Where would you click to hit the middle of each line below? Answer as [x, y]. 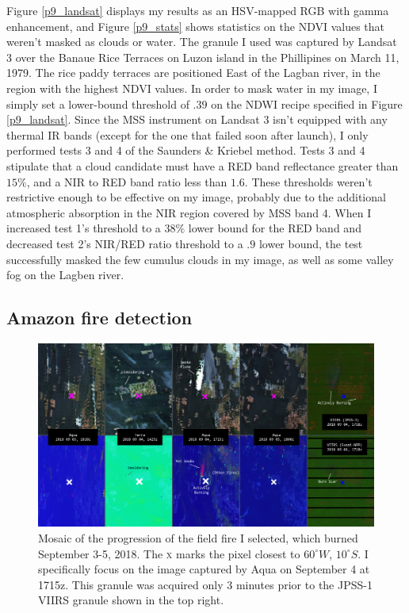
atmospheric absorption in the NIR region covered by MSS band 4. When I [189, 212]
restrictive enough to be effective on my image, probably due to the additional [196, 197]
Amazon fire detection [99, 318]
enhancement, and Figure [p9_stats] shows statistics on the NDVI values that [196, 26]
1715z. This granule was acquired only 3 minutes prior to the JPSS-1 [205, 584]
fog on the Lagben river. [65, 275]
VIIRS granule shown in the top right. [131, 600]
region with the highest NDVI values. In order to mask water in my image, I [192, 88]
